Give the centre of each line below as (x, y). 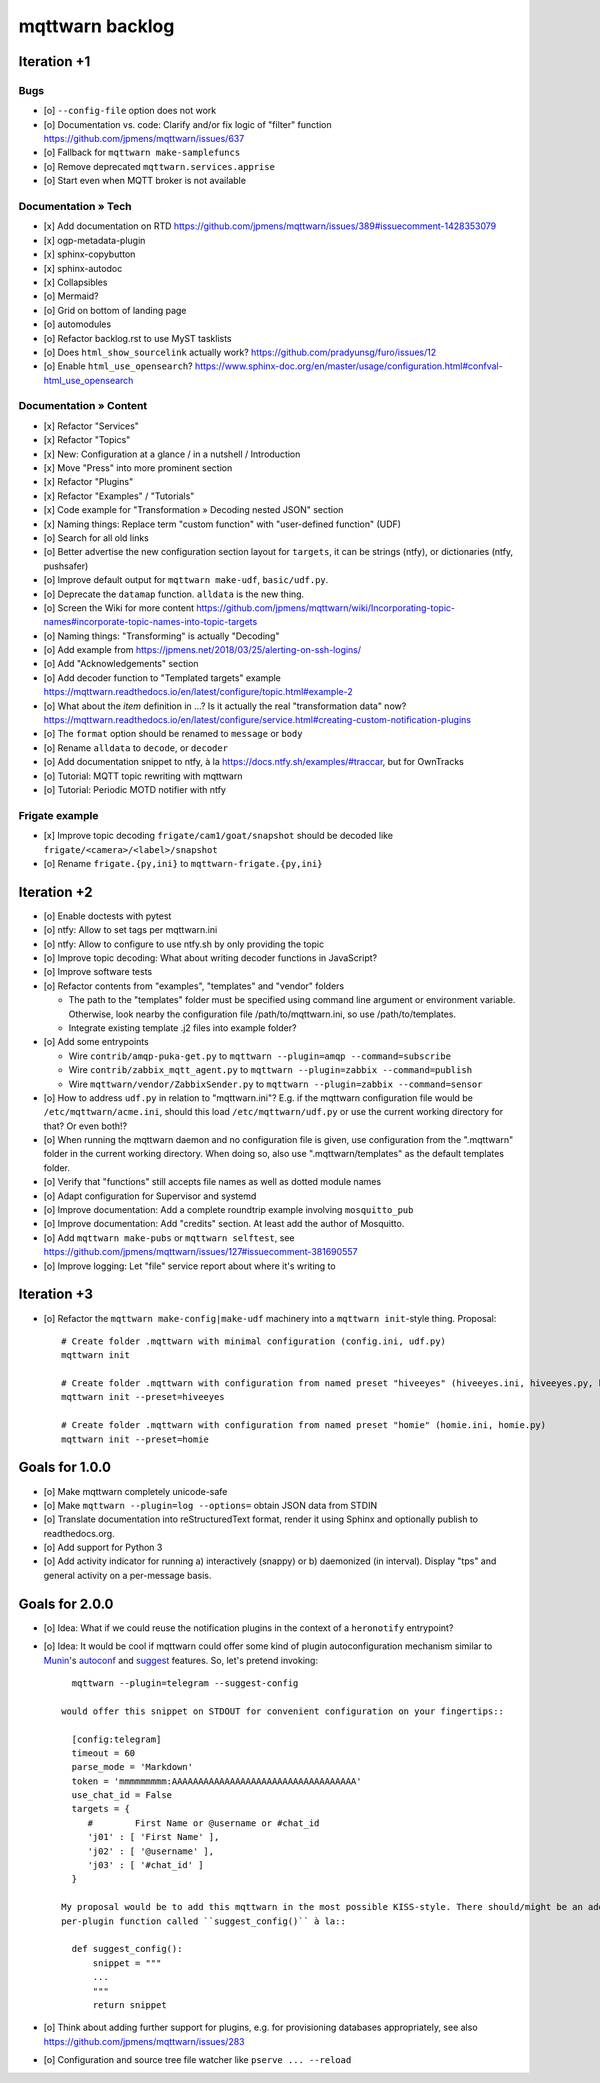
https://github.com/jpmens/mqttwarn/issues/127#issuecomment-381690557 (200, 1252)
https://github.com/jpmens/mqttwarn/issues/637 (144, 139)
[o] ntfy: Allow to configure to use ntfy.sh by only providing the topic (184, 944)
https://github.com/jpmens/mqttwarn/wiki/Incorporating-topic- (326, 607)
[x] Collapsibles (75, 282)
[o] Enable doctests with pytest (107, 916)
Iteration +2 (55, 891)
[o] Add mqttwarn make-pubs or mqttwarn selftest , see (169, 1237)
